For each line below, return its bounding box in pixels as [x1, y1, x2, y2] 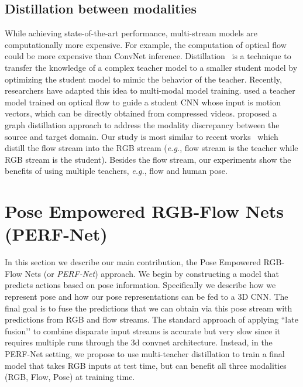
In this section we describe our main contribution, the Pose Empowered [5, 256, 261, 268]
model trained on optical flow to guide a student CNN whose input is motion [5, 95, 281, 108]
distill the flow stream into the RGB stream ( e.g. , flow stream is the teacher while [5, 142, 298, 154]
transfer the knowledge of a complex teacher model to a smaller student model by [5, 61, 298, 73]
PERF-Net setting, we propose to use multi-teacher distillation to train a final [5, 347, 285, 359]
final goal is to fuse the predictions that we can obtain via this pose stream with [5, 302, 292, 314]
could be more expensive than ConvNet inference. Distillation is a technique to [5, 50, 291, 62]
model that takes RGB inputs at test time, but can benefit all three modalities [5, 359, 287, 371]
